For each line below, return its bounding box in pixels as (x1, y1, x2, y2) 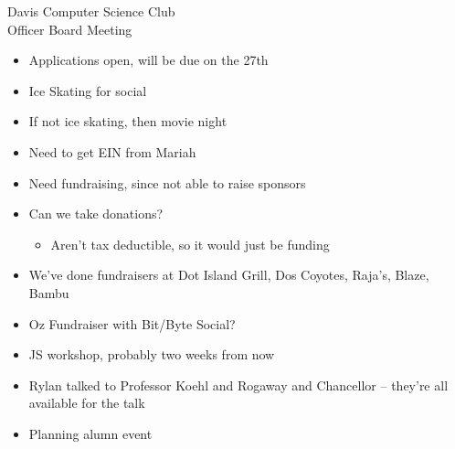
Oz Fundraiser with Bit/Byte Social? (28, 314, 236, 333)
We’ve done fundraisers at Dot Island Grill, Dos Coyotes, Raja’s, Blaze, (28, 265, 429, 284)
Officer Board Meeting (7, 19, 132, 38)
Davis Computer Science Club (7, 2, 175, 20)
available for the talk (28, 393, 145, 412)
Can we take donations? (28, 204, 164, 223)
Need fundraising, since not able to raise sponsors (28, 173, 306, 192)
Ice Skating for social (28, 80, 147, 100)
